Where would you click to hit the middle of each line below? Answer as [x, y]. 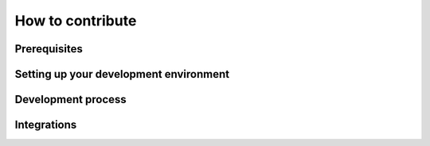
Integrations [46, 125]
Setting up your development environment [122, 74]
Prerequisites [49, 49]
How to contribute [76, 21]
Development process [70, 100]
